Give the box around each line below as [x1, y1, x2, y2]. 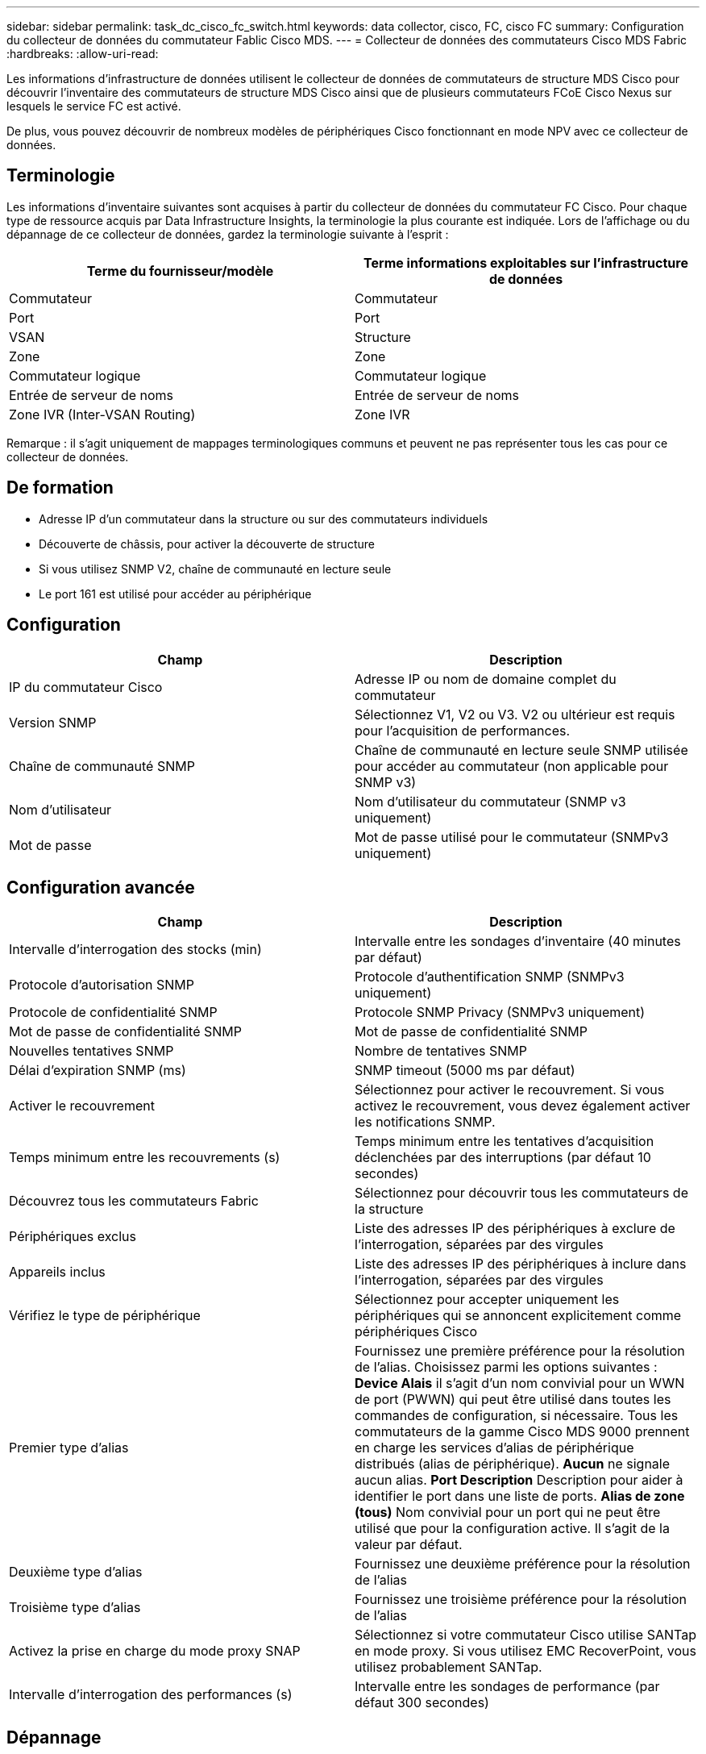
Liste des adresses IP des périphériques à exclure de [355, 1220, 675, 1237]
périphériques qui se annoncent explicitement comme [355, 1307, 682, 1324]
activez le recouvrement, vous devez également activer [355, 1098, 691, 1114]
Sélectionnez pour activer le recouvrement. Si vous [355, 1081, 665, 1098]
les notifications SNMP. [355, 1114, 496, 1131]
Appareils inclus [9, 1264, 106, 1281]
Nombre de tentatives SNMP [355, 1043, 527, 1060]
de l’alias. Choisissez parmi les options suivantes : [355, 1359, 658, 1376]
